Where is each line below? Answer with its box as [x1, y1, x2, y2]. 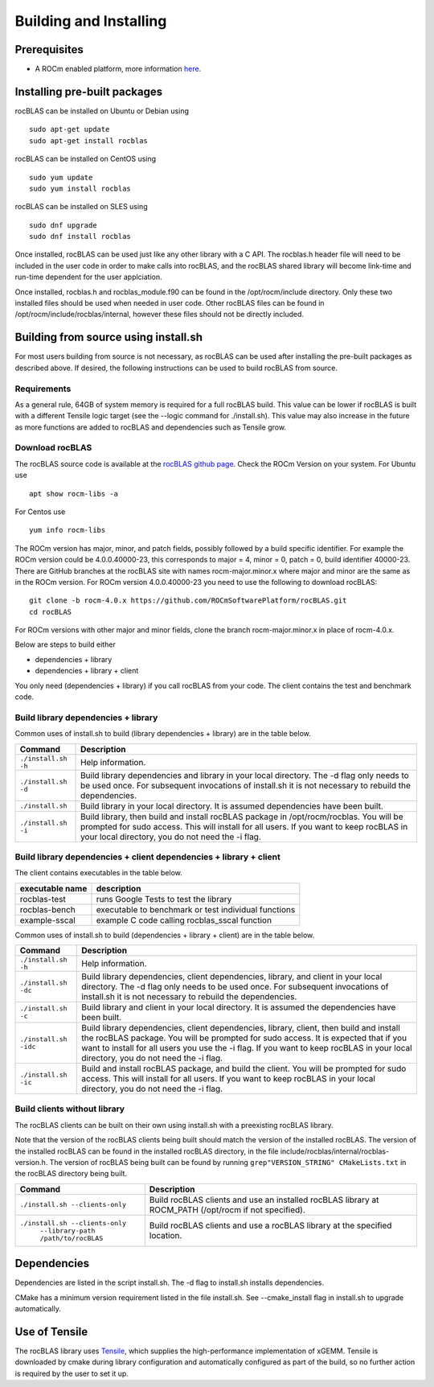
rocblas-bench [19, 903, 76, 915]
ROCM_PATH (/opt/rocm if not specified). [149, 1204, 305, 1215]
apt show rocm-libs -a [29, 489, 119, 498]
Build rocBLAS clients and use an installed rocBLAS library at [149, 1194, 379, 1205]
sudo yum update [29, 173, 93, 182]
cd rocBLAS [29, 607, 72, 616]
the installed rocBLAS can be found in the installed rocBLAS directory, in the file [14, 1146, 279, 1156]
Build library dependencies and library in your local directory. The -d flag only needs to [80, 769, 409, 780]
